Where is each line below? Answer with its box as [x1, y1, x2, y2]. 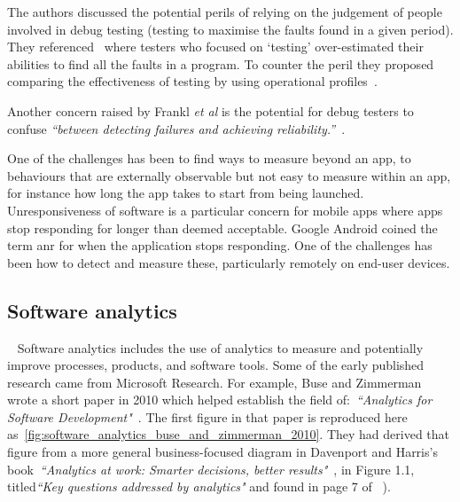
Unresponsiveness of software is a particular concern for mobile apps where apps [7, 200, 443, 219]
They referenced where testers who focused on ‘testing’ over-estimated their [7, 37, 424, 56]
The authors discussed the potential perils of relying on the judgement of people [7, 3, 442, 20]
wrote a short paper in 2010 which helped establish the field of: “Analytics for [7, 390, 433, 409]
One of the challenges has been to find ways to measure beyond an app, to [7, 149, 411, 168]
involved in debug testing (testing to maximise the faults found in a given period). [7, 20, 454, 38]
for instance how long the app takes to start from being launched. [7, 184, 364, 202]
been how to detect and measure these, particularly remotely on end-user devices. [7, 253, 450, 271]
